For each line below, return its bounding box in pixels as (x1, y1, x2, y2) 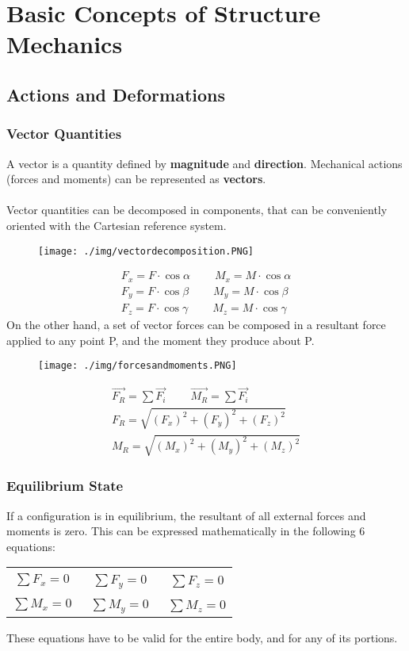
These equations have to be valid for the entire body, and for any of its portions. (6, 630, 398, 646)
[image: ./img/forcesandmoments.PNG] (38, 360, 237, 372)
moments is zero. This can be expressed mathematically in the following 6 (6, 523, 365, 539)
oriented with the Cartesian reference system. (6, 216, 227, 233)
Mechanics (6, 28, 123, 60)
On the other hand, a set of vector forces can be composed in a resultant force (6, 316, 386, 333)
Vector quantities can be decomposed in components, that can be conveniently (6, 201, 388, 218)
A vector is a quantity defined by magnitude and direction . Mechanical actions (6, 155, 403, 171)
